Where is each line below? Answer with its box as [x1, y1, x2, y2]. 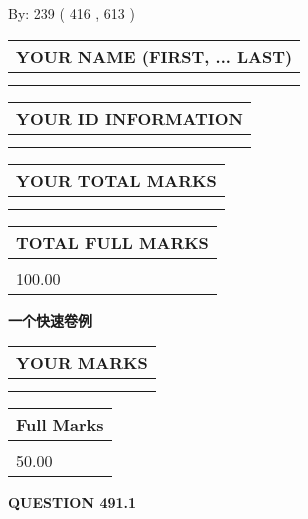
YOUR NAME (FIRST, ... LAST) [16, 44, 293, 68]
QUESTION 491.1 [8, 492, 137, 513]
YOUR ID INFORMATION [16, 106, 243, 130]
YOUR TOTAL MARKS [16, 168, 217, 192]
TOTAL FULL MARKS [16, 230, 209, 254]
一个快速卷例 [8, 309, 92, 330]
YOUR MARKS [16, 351, 148, 375]
